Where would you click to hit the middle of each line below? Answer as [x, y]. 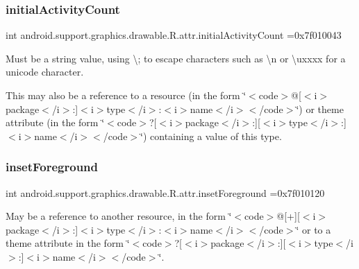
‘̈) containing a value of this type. [211, 136]
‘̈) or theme [320, 109]
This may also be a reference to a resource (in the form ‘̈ [126, 95]
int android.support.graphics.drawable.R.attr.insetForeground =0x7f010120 [165, 192]
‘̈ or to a [314, 229]
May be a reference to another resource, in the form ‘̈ [119, 216]
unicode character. [45, 72]
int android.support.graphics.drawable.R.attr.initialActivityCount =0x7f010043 [174, 35]
